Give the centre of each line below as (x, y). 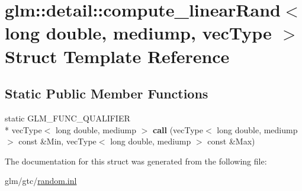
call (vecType (178, 129)
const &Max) (231, 141)
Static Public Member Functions (107, 93)
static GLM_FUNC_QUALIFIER (68, 118)
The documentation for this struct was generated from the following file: (136, 161)
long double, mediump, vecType (138, 33)
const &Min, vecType (57, 141)
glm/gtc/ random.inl (41, 181)
